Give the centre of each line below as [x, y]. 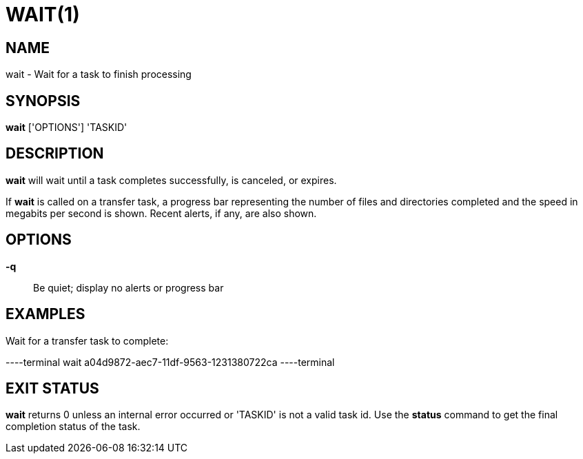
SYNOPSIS [43, 101]
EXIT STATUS [52, 388]
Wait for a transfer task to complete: [87, 340]
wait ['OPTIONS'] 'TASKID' [67, 127]
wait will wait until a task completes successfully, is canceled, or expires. [171, 180]
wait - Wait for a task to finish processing [99, 74]
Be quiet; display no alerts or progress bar [129, 287]
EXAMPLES [45, 314]
